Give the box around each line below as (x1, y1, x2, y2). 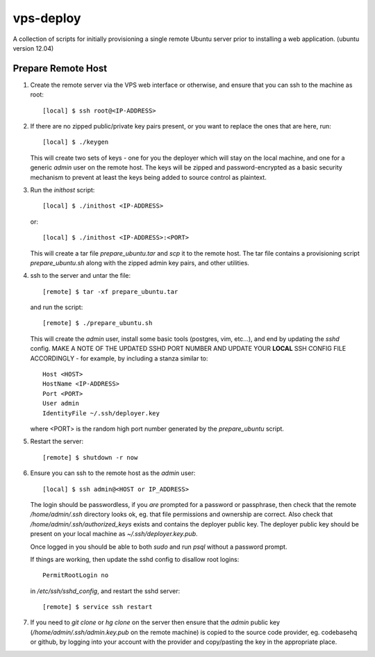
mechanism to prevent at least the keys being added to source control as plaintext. (30, 173, 267, 181)
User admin (42, 399, 80, 408)
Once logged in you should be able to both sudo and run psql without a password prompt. (30, 542, 287, 551)
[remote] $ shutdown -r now (42, 454, 138, 461)
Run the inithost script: (30, 185, 95, 194)
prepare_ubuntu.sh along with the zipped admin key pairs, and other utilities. (30, 258, 250, 267)
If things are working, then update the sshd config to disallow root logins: (30, 555, 240, 563)
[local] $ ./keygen (42, 138, 109, 146)
